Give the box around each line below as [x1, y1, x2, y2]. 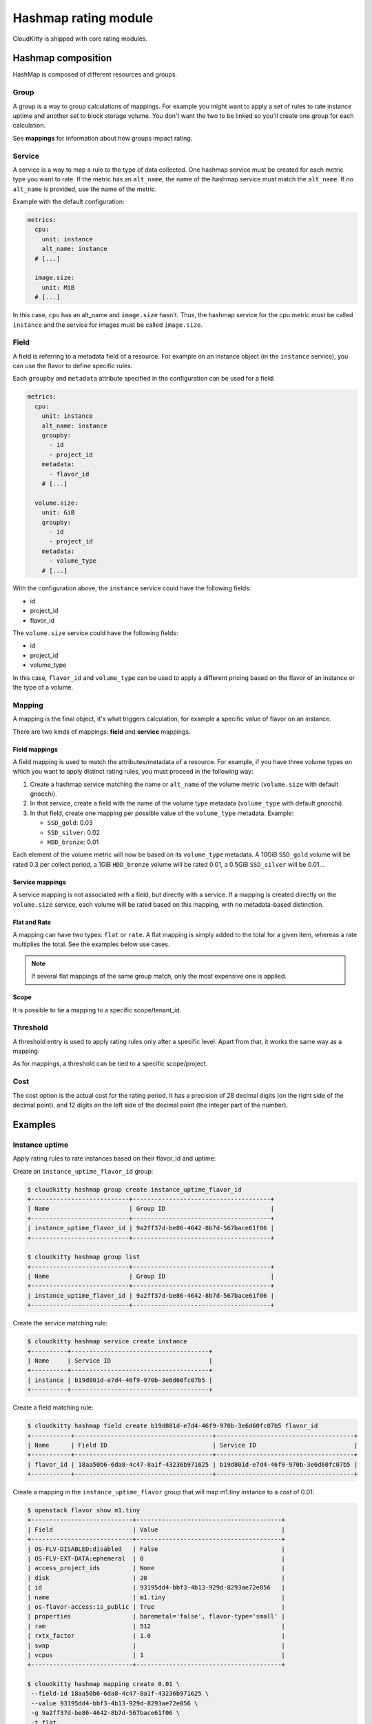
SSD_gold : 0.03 [47, 819, 93, 827]
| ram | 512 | [27, 1622, 286, 1630]
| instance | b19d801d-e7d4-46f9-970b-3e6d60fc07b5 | [27, 1376, 213, 1384]
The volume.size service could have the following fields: [12, 629, 178, 637]
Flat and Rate [12, 918, 52, 926]
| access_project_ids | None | [27, 1564, 286, 1572]
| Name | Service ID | [27, 1356, 213, 1365]
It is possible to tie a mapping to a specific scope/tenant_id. [12, 1005, 182, 1014]
